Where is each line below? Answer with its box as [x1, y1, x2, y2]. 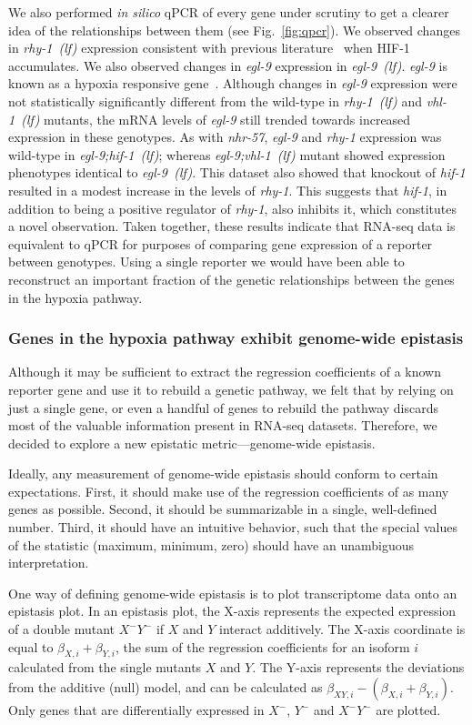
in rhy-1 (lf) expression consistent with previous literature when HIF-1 [8, 38, 410, 57]
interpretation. [8, 553, 89, 572]
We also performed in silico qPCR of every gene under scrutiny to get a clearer [8, 3, 449, 21]
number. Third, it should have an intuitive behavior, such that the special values [8, 518, 457, 537]
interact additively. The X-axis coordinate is [219, 619, 466, 639]
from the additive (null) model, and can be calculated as [8, 678, 323, 697]
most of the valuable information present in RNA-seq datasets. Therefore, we [8, 416, 437, 435]
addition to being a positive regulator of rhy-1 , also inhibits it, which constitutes [8, 198, 457, 217]
